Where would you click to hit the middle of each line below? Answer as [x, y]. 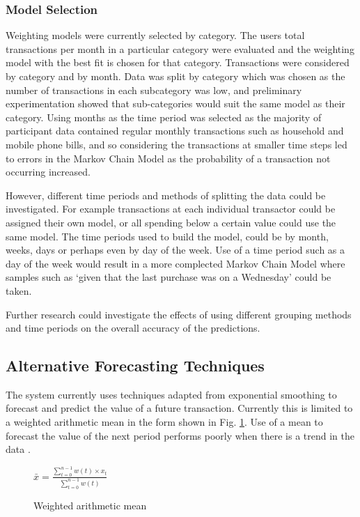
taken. [19, 290]
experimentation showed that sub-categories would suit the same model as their [175, 103]
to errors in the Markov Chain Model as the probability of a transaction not [168, 158]
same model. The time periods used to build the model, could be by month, [167, 236]
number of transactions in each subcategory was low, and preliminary [154, 90]
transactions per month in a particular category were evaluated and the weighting [180, 48]
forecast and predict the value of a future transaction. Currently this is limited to [179, 408]
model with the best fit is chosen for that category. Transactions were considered [178, 62]
